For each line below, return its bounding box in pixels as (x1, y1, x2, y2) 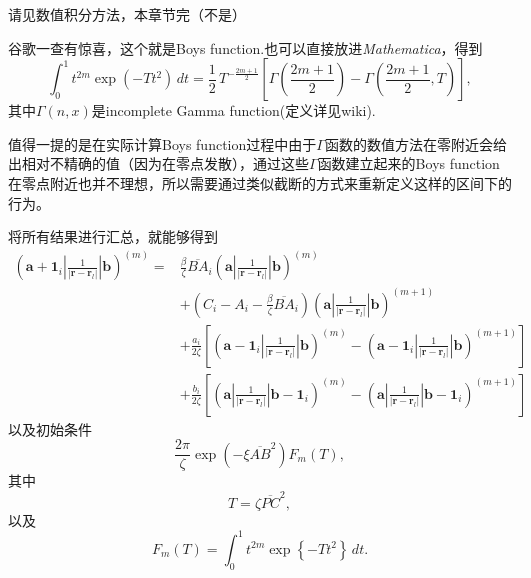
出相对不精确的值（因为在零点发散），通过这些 (8, 153, 309, 174)
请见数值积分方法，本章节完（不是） (8, 4, 246, 24)
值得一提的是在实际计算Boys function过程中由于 (8, 133, 317, 154)
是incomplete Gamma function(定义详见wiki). (91, 100, 376, 121)
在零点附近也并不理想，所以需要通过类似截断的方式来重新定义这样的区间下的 (8, 172, 512, 193)
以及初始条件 (8, 418, 92, 439)
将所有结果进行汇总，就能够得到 (8, 226, 218, 247)
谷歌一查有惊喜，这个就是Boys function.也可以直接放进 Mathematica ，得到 (8, 37, 483, 58)
